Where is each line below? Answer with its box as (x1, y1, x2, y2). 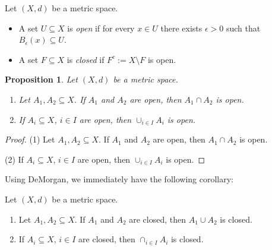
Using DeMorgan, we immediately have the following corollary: (5, 173, 233, 185)
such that (226, 21, 261, 34)
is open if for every (67, 21, 135, 34)
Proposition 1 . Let (5, 73, 78, 86)
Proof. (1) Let (5, 133, 55, 145)
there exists (160, 21, 203, 34)
